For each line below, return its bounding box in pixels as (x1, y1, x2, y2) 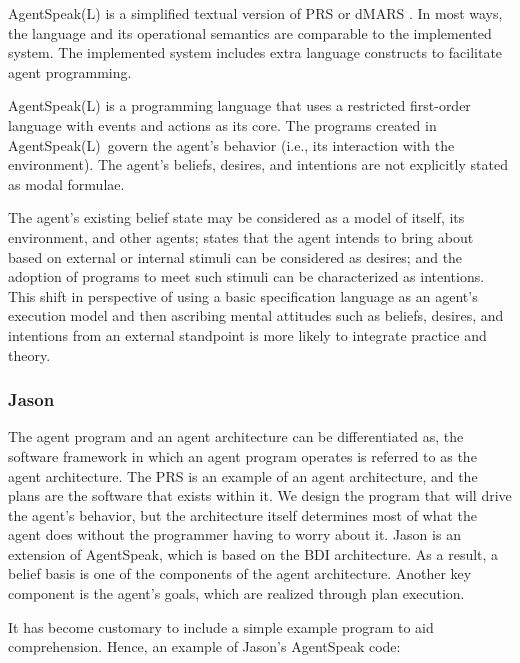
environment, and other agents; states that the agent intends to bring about (8, 226, 474, 247)
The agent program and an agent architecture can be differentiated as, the (8, 426, 464, 447)
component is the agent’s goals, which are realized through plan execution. (8, 583, 465, 604)
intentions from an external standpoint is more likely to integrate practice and (8, 324, 487, 345)
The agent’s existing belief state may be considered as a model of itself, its (8, 207, 465, 228)
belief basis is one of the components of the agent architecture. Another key (8, 563, 472, 584)
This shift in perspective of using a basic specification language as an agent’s (8, 285, 478, 306)
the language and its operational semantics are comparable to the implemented (8, 22, 492, 43)
